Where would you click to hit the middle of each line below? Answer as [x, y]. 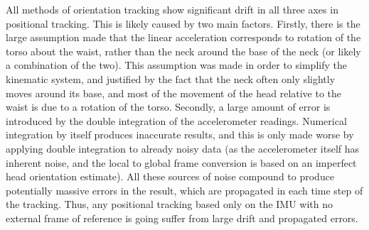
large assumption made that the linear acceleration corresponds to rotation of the [183, 37]
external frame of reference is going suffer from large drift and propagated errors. [182, 218]
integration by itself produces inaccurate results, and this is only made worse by [180, 135]
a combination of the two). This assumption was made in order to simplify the [176, 65]
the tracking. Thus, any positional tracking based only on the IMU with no [170, 204]
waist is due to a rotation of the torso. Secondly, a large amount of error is [168, 107]
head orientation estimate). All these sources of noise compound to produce [170, 176]
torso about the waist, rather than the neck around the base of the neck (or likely [183, 51]
